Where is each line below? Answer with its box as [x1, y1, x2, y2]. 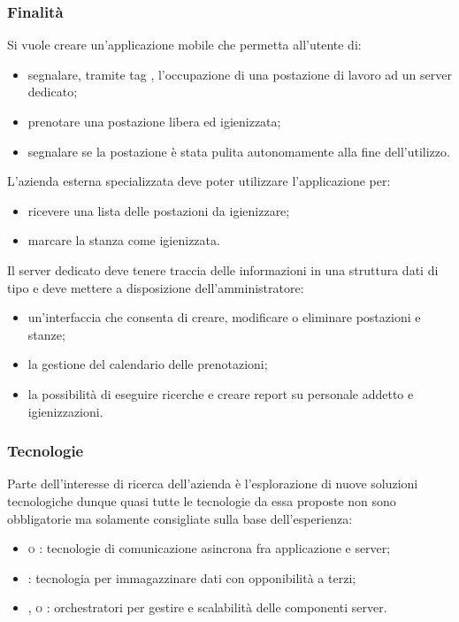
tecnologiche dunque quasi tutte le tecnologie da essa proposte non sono [7, 491, 396, 510]
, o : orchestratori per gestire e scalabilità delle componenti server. [27, 598, 387, 617]
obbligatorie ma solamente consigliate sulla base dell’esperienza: [7, 509, 353, 527]
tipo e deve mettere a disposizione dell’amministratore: [7, 278, 304, 296]
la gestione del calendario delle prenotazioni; [27, 355, 268, 373]
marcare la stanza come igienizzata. [27, 231, 220, 250]
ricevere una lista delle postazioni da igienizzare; [27, 201, 290, 219]
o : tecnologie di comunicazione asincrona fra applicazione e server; [27, 539, 391, 557]
